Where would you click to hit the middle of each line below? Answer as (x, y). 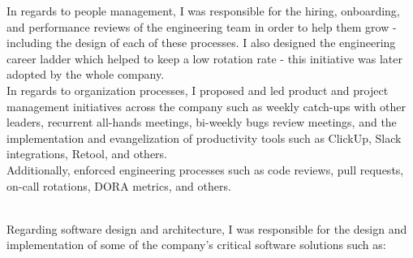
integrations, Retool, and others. (87, 154)
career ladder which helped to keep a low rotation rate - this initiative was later (205, 58)
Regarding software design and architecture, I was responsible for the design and (207, 228)
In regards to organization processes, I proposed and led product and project (198, 90)
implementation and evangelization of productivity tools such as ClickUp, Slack (204, 138)
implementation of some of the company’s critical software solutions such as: (196, 245)
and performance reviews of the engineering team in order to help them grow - (202, 26)
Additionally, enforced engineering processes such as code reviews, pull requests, (205, 169)
